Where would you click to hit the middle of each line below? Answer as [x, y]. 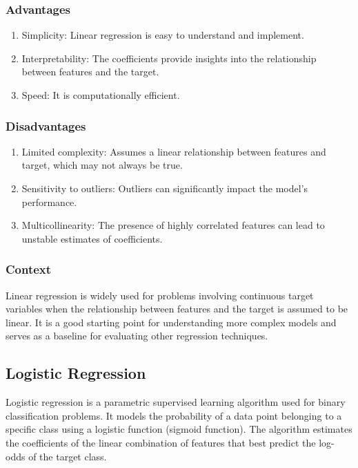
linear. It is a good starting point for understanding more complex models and [171, 322]
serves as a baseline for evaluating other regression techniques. [137, 336]
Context [29, 269]
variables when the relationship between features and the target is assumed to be [177, 309]
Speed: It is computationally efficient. [101, 95]
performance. [49, 202]
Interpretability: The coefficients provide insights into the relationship [169, 58]
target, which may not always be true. [102, 165]
